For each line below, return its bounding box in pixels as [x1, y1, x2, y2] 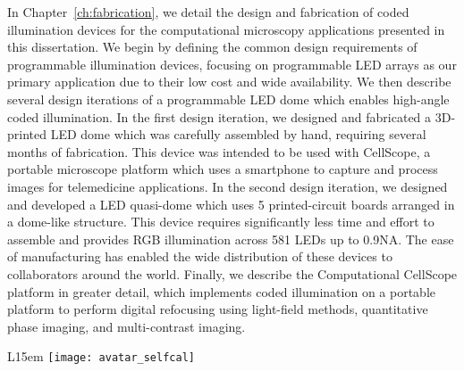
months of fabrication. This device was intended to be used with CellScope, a [7, 142, 431, 161]
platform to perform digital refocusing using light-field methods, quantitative [7, 300, 428, 318]
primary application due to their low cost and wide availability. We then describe [7, 72, 451, 91]
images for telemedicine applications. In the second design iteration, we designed [7, 177, 448, 195]
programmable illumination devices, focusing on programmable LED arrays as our [7, 54, 457, 73]
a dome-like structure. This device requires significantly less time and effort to [7, 212, 434, 231]
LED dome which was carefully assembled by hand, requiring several [50, 125, 426, 144]
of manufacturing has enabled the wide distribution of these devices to [7, 247, 392, 266]
